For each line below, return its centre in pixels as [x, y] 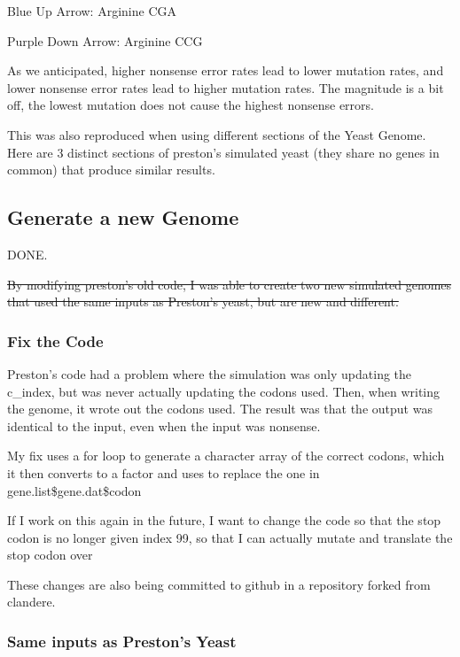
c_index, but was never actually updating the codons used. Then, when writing [224, 391]
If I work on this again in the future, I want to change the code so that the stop [224, 520]
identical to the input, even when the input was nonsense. [164, 425]
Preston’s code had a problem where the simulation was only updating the [210, 373]
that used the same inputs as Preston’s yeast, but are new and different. [203, 301]
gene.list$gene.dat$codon [74, 490]
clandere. [31, 602]
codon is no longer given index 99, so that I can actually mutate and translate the [230, 537]
